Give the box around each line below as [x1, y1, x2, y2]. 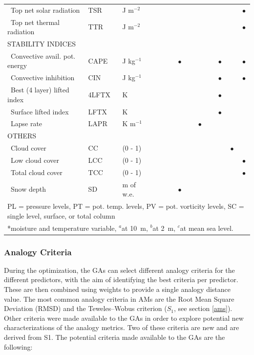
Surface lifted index [10, 106, 69, 116]
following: [4, 341, 33, 352]
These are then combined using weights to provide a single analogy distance [4, 284, 231, 294]
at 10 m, [122, 222, 148, 233]
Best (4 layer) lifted [10, 85, 69, 95]
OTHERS [7, 131, 37, 141]
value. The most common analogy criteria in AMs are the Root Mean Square [4, 293, 234, 304]
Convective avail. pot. [10, 50, 76, 61]
